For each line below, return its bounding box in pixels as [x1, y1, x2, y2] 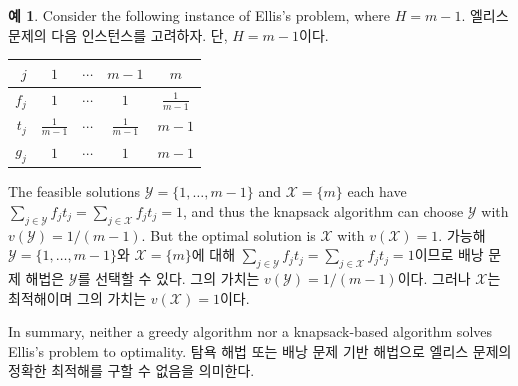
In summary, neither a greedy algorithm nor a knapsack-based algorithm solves [8, 321, 493, 342]
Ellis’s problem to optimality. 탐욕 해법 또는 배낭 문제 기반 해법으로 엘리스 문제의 [8, 340, 512, 361]
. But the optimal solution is [141, 224, 316, 245]
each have [347, 181, 407, 202]
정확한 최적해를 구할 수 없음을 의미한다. [8, 360, 255, 381]
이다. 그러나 [397, 268, 471, 289]
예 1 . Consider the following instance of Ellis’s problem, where [8, 5, 390, 25]
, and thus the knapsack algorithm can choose [182, 200, 464, 221]
